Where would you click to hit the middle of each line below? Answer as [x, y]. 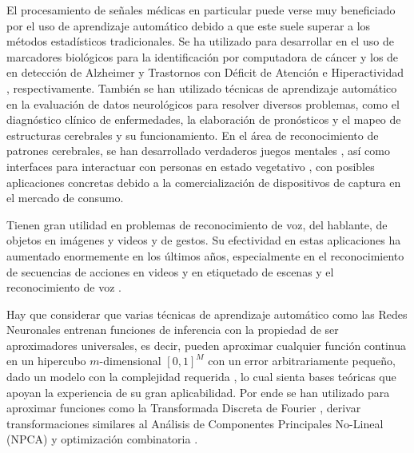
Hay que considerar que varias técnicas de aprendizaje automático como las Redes [207, 314]
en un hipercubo [46, 361]
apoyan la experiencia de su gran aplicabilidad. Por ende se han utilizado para [198, 392]
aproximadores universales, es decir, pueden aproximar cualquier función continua [206, 345]
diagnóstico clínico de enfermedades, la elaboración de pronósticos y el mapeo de [204, 119]
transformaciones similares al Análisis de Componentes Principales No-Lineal [195, 423]
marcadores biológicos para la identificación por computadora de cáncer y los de [203, 56]
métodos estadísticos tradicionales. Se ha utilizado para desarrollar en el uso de [200, 41]
